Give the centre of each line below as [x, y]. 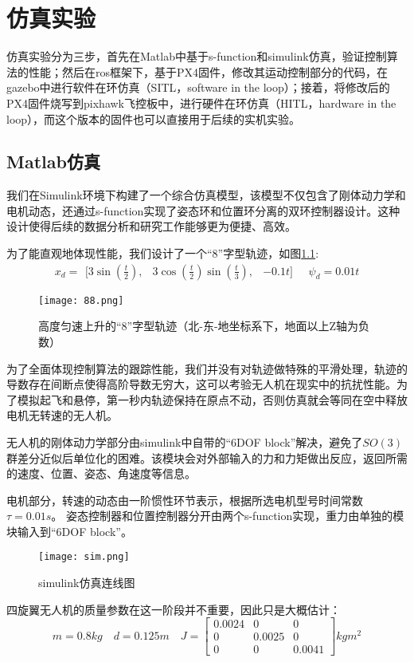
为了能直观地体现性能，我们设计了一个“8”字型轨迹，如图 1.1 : [163, 253]
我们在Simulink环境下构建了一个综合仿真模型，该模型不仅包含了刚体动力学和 [206, 195]
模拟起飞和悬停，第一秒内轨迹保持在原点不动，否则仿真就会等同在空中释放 [212, 399]
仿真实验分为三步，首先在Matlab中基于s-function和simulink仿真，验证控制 [197, 56]
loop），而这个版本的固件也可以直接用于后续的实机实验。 [154, 118]
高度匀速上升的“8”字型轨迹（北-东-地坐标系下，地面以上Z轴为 [199, 326]
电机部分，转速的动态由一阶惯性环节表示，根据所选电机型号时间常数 [185, 500]
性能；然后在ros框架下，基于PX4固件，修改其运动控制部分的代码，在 [208, 71]
